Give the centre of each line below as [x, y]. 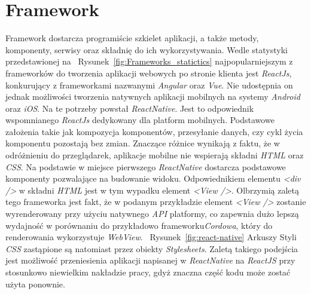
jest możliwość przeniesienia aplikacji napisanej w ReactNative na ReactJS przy [150, 260]
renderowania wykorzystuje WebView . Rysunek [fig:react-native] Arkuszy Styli [151, 237]
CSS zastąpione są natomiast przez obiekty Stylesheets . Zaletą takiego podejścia [152, 248]
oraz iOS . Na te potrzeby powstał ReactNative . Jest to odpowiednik [130, 108]
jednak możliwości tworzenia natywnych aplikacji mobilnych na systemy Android [153, 97]
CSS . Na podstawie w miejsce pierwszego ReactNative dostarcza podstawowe [146, 166]
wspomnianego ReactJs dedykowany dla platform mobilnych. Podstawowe [140, 120]
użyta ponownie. [35, 284]
